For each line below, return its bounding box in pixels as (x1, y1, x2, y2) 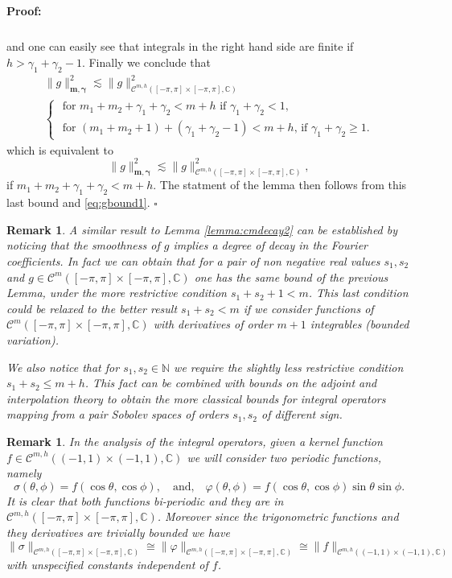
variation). (6, 332, 59, 348)
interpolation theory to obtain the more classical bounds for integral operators (6, 390, 386, 407)
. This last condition (308, 284, 409, 301)
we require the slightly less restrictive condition (174, 358, 404, 375)
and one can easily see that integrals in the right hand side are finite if (6, 38, 354, 55)
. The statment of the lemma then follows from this (153, 176, 407, 193)
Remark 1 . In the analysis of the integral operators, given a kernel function (6, 432, 383, 449)
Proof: (6, 2, 42, 19)
